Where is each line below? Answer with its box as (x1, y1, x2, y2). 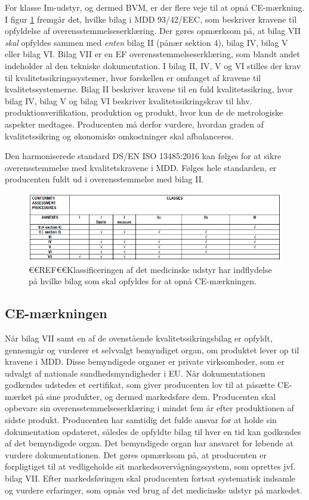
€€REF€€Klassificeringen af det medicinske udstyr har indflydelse (29, 263, 272, 275)
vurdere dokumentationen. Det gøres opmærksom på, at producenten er (5, 448, 267, 461)
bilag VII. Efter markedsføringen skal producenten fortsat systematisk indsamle (5, 472, 296, 485)
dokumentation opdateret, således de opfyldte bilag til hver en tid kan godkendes (5, 425, 301, 437)
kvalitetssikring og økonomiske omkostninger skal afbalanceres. (5, 129, 234, 142)
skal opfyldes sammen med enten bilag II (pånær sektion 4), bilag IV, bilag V (5, 36, 288, 48)
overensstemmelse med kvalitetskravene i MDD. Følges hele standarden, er (5, 161, 277, 173)
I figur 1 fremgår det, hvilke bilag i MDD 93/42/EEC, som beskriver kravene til (5, 13, 297, 25)
